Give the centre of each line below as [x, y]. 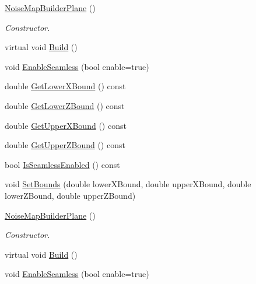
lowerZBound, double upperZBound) [70, 195]
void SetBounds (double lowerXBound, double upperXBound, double [128, 184]
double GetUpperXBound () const [66, 125]
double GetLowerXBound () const [65, 86]
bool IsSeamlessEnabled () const [62, 164]
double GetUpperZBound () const [65, 145]
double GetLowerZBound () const [65, 105]
